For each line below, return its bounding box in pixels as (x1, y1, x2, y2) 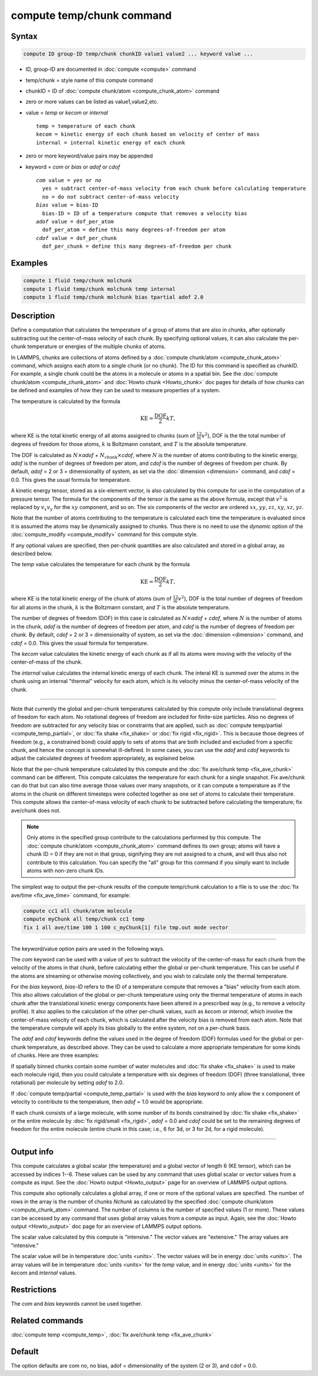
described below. (11, 550, 53, 557)
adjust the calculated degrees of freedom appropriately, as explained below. (11, 755, 196, 762)
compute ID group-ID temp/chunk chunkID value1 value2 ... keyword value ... (23, 51, 253, 57)
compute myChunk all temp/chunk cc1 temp (23, 916, 145, 922)
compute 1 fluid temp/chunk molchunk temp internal (23, 285, 176, 292)
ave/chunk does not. (11, 807, 61, 814)
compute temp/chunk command (11, 9, 172, 22)
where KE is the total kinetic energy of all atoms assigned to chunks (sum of (11, 432, 196, 439)
